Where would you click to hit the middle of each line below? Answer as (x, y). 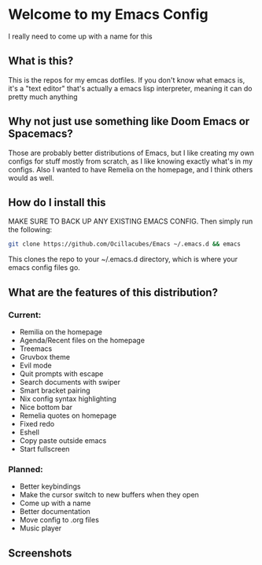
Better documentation (55, 511)
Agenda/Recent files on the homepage (82, 340)
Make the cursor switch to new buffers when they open (109, 495)
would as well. (31, 178)
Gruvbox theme (45, 356)
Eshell (29, 432)
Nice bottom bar (46, 407)
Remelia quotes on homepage (68, 415)
